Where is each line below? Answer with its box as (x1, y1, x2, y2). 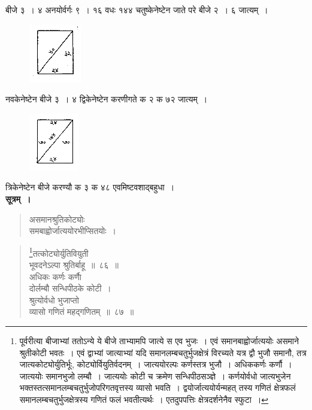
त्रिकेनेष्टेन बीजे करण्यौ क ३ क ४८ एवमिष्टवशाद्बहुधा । (5, 181, 175, 193)
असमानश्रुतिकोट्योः (29, 212, 85, 225)
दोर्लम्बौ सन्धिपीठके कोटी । (29, 282, 111, 294)
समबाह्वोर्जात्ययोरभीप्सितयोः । (29, 224, 117, 237)
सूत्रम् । (5, 192, 31, 205)
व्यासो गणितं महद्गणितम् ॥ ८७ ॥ (29, 305, 134, 318)
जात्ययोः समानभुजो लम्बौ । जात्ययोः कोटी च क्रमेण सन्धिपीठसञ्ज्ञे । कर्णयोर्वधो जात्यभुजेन (19, 369, 291, 382)
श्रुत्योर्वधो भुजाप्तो (29, 293, 79, 306)
